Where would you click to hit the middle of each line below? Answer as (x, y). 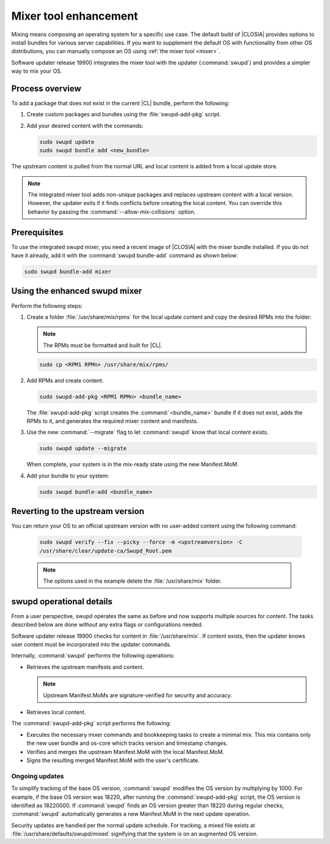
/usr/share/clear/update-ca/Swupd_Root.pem (106, 551)
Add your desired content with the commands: (85, 125)
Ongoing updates (38, 776)
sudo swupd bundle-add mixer (68, 271)
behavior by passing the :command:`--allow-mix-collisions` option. (112, 212)
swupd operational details (62, 601)
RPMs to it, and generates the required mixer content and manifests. (112, 421)
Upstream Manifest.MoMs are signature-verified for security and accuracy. (137, 695)
